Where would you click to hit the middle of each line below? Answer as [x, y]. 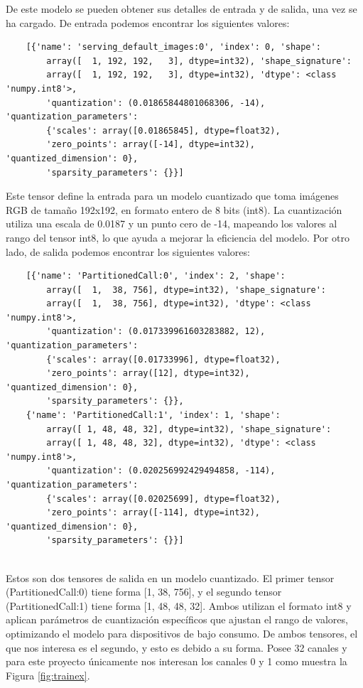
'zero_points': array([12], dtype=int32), [148, 373]
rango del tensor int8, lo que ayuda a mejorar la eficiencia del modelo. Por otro [178, 237]
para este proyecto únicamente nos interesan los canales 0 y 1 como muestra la [177, 661]
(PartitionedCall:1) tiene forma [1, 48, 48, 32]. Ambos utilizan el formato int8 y [179, 605]
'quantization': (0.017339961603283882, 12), [156, 332]
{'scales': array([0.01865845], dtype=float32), [163, 130]
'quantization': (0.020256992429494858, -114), [161, 471]
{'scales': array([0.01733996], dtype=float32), [163, 359]
